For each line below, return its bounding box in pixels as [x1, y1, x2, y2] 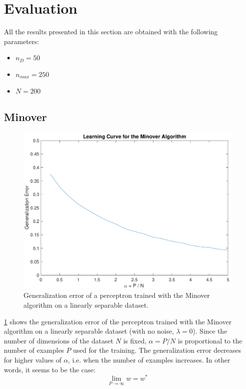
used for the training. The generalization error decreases [73, 345, 242, 355]
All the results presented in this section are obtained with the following [4, 26, 218, 37]
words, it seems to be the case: [4, 364, 96, 374]
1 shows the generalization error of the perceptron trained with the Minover [4, 316, 232, 326]
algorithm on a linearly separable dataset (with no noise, [4, 326, 174, 336]
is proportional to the [178, 335, 243, 345]
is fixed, [123, 335, 147, 345]
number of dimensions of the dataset [4, 335, 114, 345]
